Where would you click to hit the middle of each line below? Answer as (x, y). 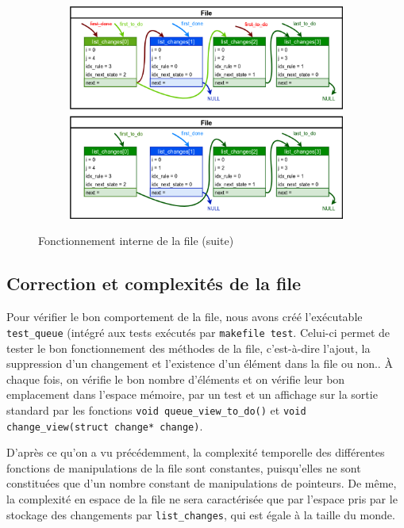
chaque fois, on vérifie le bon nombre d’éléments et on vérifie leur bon (176, 379)
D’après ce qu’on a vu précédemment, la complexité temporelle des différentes (196, 452)
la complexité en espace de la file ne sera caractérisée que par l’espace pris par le (202, 498)
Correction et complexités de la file (154, 283)
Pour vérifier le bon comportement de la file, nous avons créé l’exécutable (185, 317)
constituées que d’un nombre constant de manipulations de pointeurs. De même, (202, 483)
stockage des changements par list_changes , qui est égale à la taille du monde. (201, 514)
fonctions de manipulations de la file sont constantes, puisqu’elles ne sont (184, 467)
